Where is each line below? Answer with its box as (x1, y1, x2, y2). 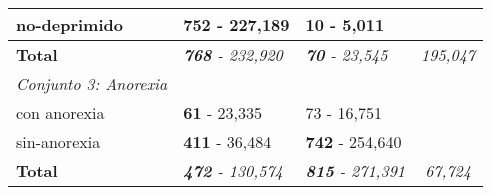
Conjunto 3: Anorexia (16, 72, 168, 95)
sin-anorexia (16, 130, 101, 153)
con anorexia (16, 101, 105, 124)
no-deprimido (16, 13, 123, 36)
